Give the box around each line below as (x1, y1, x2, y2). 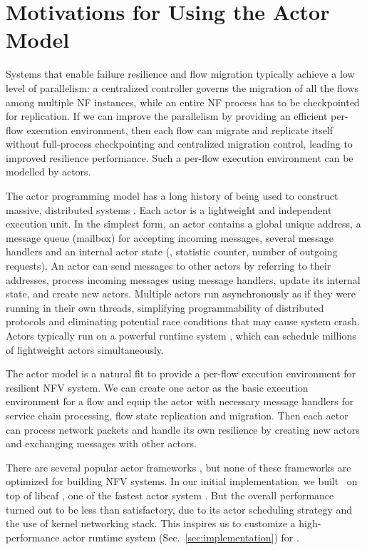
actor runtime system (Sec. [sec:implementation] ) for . (63, 529, 299, 544)
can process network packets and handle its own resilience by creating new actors (6, 422, 360, 437)
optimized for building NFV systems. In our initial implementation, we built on (6, 474, 358, 489)
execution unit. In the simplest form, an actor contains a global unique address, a (6, 216, 361, 231)
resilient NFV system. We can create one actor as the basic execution (6, 380, 309, 394)
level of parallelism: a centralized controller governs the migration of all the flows (6, 80, 359, 95)
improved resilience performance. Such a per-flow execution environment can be (6, 150, 353, 165)
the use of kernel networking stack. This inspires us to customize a (6, 516, 296, 531)
